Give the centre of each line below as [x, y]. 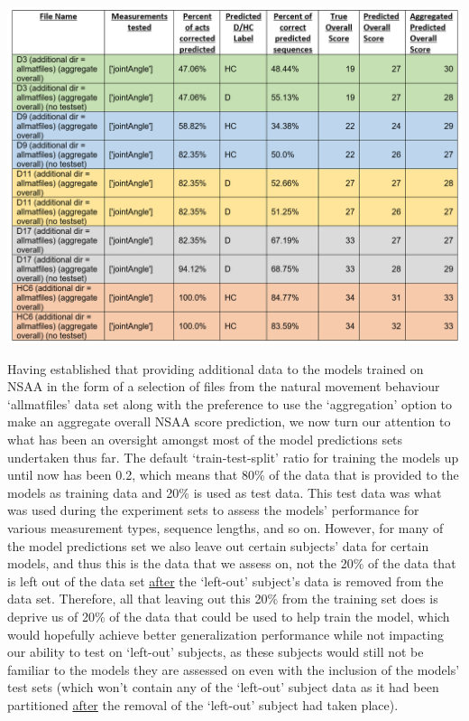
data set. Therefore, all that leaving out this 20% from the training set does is [223, 599]
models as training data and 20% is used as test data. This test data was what [225, 492]
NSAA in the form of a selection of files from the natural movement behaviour [224, 386]
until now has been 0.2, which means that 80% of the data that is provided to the [233, 475]
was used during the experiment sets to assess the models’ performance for [213, 510]
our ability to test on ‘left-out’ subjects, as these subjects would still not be [216, 652]
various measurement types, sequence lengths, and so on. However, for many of [225, 528]
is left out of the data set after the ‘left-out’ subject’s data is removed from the [225, 581]
